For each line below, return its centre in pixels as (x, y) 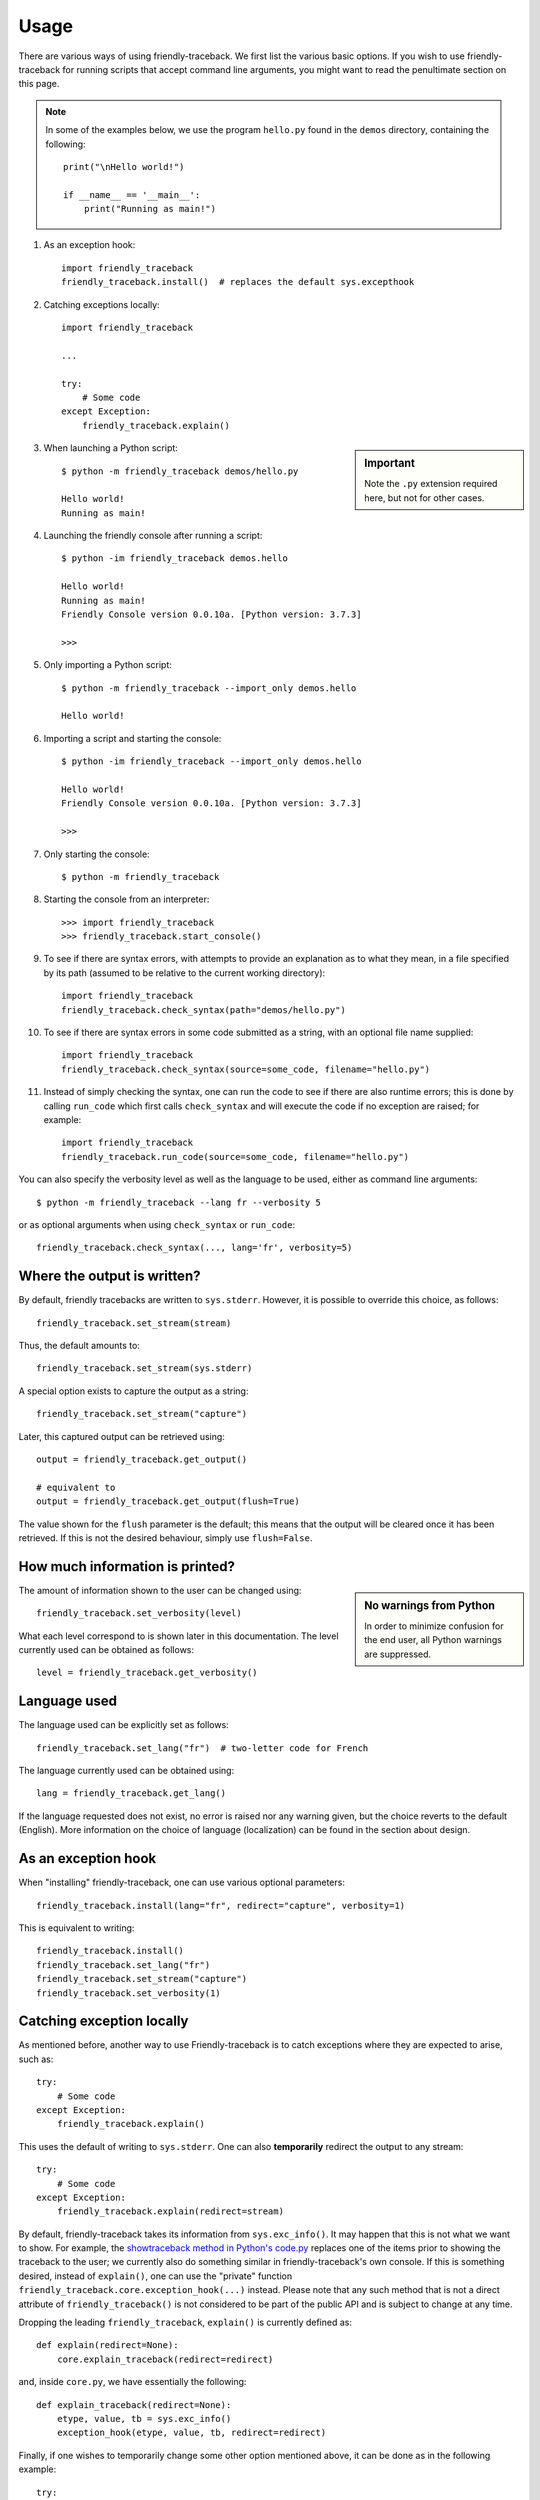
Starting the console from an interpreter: (126, 899)
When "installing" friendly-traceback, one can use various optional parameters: (181, 1882)
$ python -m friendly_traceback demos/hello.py (180, 471)
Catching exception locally (103, 2021)
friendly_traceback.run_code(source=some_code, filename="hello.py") (235, 1156)
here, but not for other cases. (424, 497)
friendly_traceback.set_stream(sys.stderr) (144, 1368)
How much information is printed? (126, 1566)
